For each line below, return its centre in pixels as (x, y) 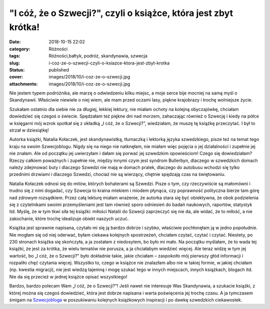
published (59, 69)
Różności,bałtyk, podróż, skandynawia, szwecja (98, 56)
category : (20, 49)
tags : (15, 56)
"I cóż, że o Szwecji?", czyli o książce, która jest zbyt (121, 13)
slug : (14, 63)
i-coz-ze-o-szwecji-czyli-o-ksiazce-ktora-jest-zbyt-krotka (109, 63)
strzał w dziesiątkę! (29, 130)
